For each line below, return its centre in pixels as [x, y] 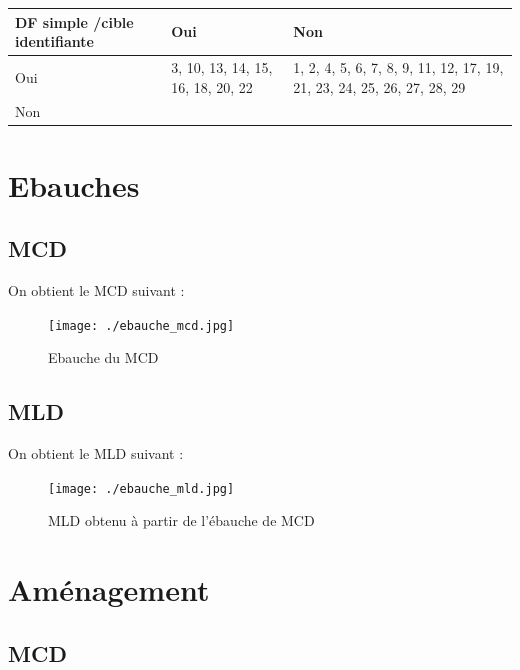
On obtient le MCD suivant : [96, 290]
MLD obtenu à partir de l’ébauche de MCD [181, 520]
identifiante [54, 41]
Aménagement [109, 589]
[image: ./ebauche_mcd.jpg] [141, 325]
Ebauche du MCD [103, 357]
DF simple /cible [74, 21]
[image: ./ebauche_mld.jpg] [141, 488]
